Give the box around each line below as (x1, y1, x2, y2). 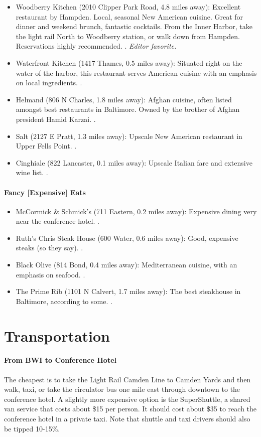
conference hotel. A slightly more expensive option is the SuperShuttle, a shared (4, 393, 250, 404)
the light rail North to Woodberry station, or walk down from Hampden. (16, 31, 240, 41)
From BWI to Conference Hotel (4, 355, 117, 365)
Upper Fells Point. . (16, 140, 77, 151)
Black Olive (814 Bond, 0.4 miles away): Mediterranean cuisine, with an (16, 259, 237, 270)
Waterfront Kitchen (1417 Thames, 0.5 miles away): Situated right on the (16, 57, 242, 68)
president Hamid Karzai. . (16, 113, 96, 124)
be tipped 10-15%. (4, 423, 60, 433)
